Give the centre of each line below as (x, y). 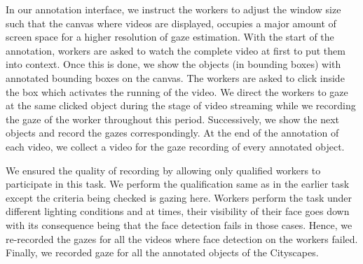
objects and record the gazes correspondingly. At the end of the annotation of (172, 133)
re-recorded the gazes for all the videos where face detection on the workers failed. (182, 238)
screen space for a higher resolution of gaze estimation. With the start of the (170, 37)
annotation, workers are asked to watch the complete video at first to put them (176, 50)
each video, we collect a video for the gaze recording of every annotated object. (175, 146)
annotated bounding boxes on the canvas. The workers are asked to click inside (175, 77)
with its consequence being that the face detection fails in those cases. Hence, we (179, 224)
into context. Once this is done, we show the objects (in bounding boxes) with (173, 64)
